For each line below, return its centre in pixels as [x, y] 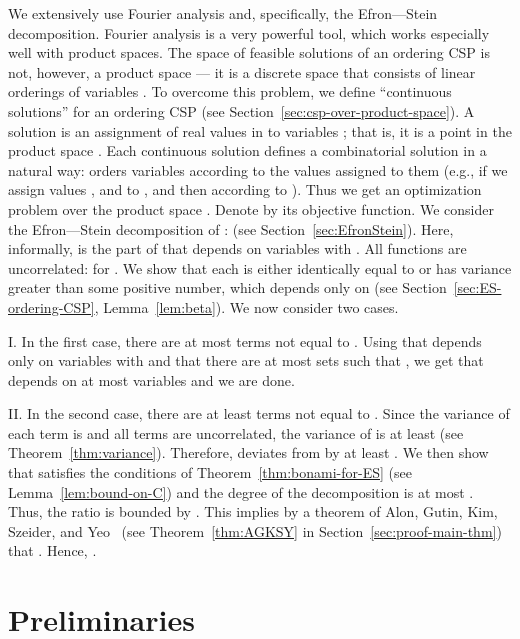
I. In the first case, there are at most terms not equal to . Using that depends [245, 340]
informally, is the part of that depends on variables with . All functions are [237, 248]
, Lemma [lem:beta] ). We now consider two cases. [246, 306]
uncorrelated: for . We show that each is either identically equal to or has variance [260, 267]
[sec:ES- [477, 287]
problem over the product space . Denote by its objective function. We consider [251, 208]
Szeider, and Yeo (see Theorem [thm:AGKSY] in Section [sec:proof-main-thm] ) [255, 530]
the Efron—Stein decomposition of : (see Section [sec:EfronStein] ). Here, [231, 228]
